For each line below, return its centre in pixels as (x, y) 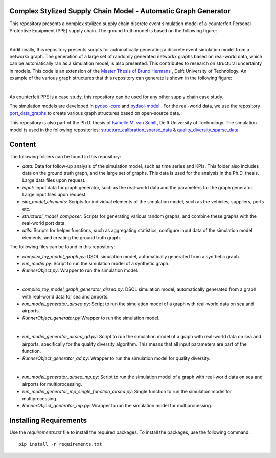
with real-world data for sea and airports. (66, 296)
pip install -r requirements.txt (60, 444)
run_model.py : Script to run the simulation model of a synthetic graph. (96, 263)
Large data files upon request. (54, 180)
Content (23, 144)
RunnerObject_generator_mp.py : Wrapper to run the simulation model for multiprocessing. (117, 406)
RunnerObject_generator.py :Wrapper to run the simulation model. (91, 318)
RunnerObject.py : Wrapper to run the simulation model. (80, 270)
